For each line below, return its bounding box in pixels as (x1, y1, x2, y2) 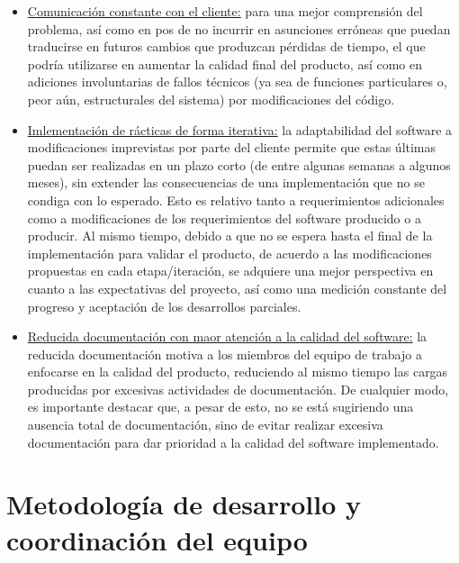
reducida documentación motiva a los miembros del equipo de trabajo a (27, 344, 422, 363)
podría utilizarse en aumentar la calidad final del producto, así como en (27, 54, 423, 73)
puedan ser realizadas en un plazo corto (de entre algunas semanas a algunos (27, 155, 451, 174)
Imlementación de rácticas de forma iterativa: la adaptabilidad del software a (27, 120, 453, 139)
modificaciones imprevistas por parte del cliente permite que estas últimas (27, 138, 436, 157)
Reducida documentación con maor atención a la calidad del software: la (27, 327, 427, 346)
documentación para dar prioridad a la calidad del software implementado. (27, 432, 439, 451)
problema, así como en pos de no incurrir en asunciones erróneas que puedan (27, 19, 451, 38)
